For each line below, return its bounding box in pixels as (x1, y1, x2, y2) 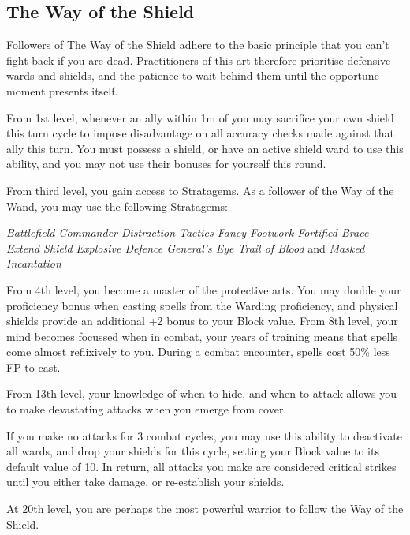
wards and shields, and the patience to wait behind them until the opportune (6, 67, 379, 84)
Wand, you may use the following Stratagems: (6, 197, 228, 214)
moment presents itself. (6, 82, 118, 99)
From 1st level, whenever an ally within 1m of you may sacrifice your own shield (6, 109, 394, 125)
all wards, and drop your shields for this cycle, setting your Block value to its (6, 443, 379, 459)
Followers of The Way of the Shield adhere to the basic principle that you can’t (6, 36, 389, 53)
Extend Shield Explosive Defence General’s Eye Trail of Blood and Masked (6, 239, 365, 256)
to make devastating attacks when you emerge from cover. (6, 401, 287, 417)
